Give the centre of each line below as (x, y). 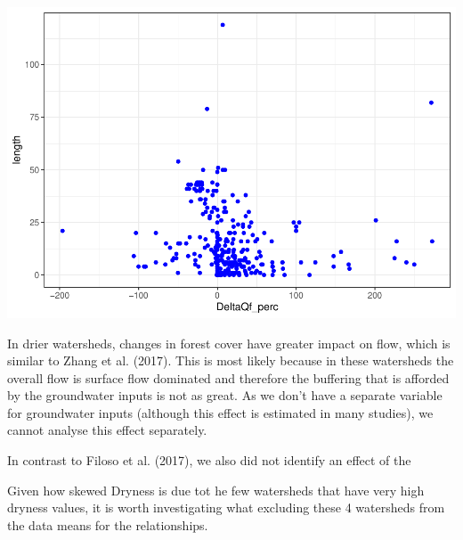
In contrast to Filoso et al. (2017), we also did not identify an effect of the (209, 460)
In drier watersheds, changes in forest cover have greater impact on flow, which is (229, 343)
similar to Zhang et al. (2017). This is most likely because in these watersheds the (231, 360)
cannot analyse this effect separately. (107, 430)
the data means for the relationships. (108, 524)
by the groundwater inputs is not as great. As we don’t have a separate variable (225, 395)
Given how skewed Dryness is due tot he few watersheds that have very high (216, 490)
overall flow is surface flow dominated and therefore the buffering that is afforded (228, 377)
